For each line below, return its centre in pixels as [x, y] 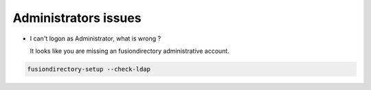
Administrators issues [77, 18]
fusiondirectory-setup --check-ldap [89, 69]
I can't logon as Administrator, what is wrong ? [95, 38]
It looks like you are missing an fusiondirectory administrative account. [130, 51]
